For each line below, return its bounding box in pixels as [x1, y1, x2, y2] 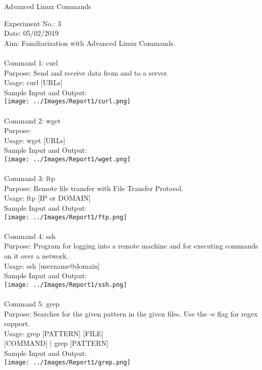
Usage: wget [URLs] [4, 135, 66, 145]
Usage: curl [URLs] [4, 77, 63, 88]
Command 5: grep [4, 298, 60, 309]
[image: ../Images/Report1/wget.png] [4, 155, 131, 163]
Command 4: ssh [4, 230, 56, 241]
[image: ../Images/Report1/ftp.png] [4, 213, 127, 221]
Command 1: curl [4, 57, 58, 68]
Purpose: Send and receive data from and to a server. [4, 67, 169, 78]
